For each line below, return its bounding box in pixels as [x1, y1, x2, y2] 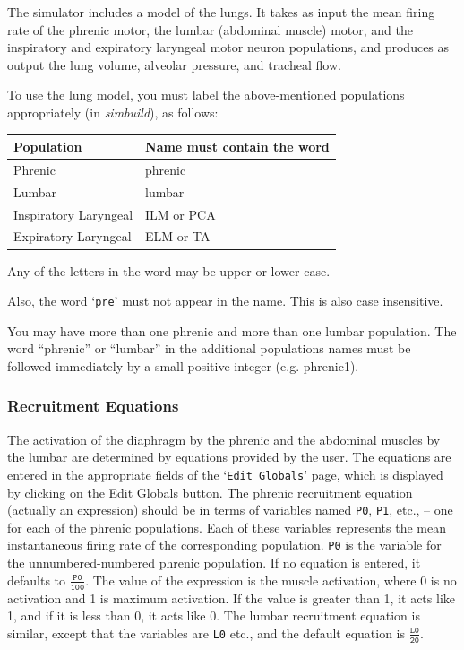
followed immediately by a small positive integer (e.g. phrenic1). [7, 356, 359, 375]
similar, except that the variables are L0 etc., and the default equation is [7, 623, 406, 642]
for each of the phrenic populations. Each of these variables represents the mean [7, 517, 446, 536]
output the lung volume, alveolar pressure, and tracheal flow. [7, 55, 341, 74]
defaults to [7, 570, 66, 589]
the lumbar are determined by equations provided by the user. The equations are [7, 447, 451, 466]
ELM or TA [145, 227, 211, 246]
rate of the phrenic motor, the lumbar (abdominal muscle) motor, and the [7, 20, 413, 39]
